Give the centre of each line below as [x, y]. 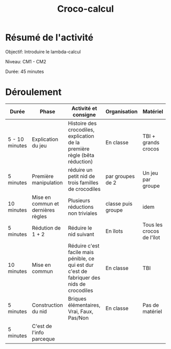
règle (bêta [81, 155]
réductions [81, 207]
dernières [43, 210]
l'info [38, 332]
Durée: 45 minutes [25, 71]
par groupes [120, 176]
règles [39, 216]
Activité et [84, 108]
